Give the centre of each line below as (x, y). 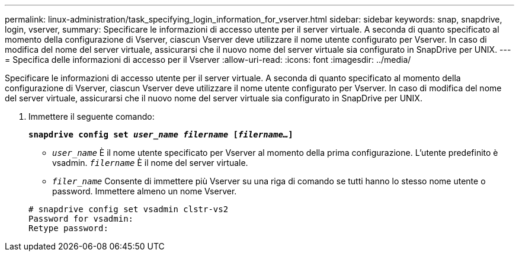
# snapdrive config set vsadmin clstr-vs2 (129, 209)
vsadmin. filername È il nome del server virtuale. (150, 163)
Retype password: (68, 228)
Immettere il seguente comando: (92, 116)
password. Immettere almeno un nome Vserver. (145, 191)
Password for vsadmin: (81, 219)
